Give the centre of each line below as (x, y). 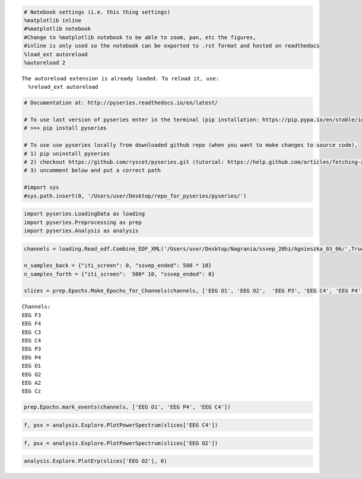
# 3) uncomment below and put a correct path (92, 170)
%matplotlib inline (52, 20)
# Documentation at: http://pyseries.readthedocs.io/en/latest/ (121, 103)
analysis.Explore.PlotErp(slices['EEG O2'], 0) (95, 461)
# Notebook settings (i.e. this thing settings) (97, 12)
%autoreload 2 (45, 63)
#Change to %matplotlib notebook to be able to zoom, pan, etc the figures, (140, 37)
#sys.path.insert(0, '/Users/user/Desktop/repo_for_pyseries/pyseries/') (135, 196)
